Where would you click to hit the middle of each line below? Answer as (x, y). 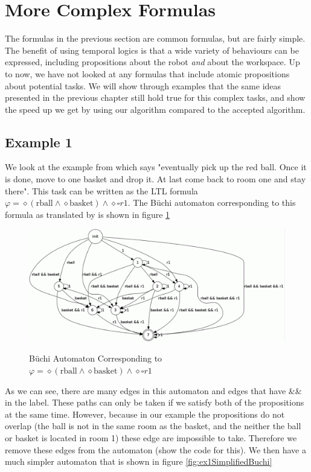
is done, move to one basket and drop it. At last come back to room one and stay (155, 179)
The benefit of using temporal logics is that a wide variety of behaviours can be (152, 50)
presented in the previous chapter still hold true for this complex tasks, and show (155, 97)
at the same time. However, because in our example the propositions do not (145, 414)
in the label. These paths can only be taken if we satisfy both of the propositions (155, 402)
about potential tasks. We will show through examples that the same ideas (143, 85)
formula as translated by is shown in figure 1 (88, 214)
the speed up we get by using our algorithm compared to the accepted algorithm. (155, 109)
